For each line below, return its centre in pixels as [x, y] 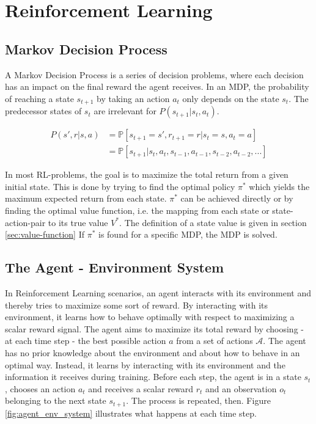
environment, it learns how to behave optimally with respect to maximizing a [150, 317]
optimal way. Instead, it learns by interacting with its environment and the [145, 364]
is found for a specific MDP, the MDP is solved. [188, 234]
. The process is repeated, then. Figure [198, 400]
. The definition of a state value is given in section [213, 222]
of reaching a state [39, 98]
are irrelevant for [125, 111]
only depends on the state [231, 98]
